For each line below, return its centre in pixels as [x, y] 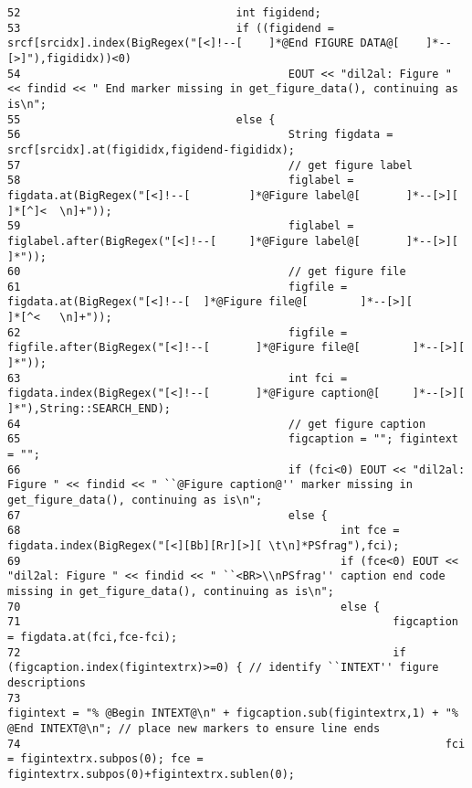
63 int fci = [178, 378]
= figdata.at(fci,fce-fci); [93, 637]
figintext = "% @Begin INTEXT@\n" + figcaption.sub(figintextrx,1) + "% [233, 713]
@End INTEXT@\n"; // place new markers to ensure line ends [194, 728]
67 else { [168, 515]
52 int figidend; [164, 13]
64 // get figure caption [217, 424]
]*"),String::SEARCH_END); [89, 409]
